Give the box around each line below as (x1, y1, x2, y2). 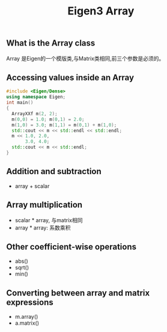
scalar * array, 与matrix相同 (14, 216, 83, 223)
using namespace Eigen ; (6, 94, 66, 100)
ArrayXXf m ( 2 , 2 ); (11, 110, 58, 116)
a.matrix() (14, 319, 40, 327)
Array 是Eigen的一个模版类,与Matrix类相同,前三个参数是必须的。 (6, 55, 165, 62)
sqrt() (14, 264, 29, 271)
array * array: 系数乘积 (14, 224, 71, 231)
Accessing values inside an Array (6, 73, 134, 82)
